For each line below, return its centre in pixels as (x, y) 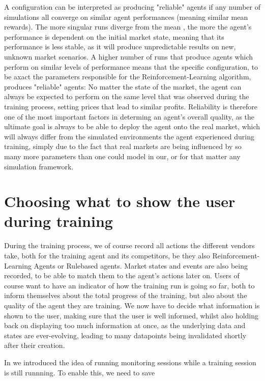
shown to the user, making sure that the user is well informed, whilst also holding (131, 315)
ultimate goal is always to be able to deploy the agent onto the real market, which (132, 126)
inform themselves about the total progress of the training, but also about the (126, 295)
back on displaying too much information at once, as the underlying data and (125, 325)
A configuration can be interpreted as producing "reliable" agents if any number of (132, 7)
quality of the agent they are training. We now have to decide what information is (132, 305)
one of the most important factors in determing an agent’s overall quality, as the (129, 116)
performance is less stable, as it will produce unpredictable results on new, (120, 47)
